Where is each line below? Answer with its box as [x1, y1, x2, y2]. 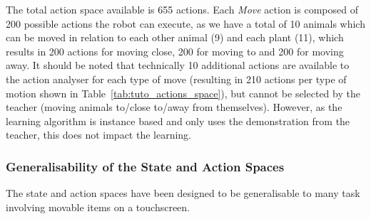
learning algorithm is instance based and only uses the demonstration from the [6, 113, 350, 128]
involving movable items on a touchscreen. [6, 199, 190, 214]
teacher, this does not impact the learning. [6, 127, 192, 142]
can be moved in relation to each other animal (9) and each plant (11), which [6, 30, 344, 45]
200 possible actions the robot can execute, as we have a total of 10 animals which [6, 16, 365, 31]
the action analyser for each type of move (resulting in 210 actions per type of [6, 71, 347, 86]
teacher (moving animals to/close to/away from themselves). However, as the [6, 100, 342, 114]
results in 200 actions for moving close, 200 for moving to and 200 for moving [6, 43, 344, 58]
